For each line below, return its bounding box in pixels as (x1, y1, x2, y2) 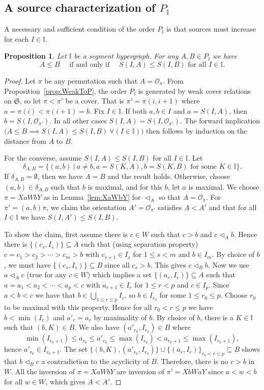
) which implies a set (87, 269, 152, 280)
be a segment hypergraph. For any (74, 50, 179, 61)
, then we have (37, 171, 83, 181)
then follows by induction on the (146, 125, 247, 136)
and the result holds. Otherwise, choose (107, 171, 230, 181)
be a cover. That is (65, 95, 124, 106)
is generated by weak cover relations (138, 85, 251, 96)
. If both (121, 105, 147, 116)
